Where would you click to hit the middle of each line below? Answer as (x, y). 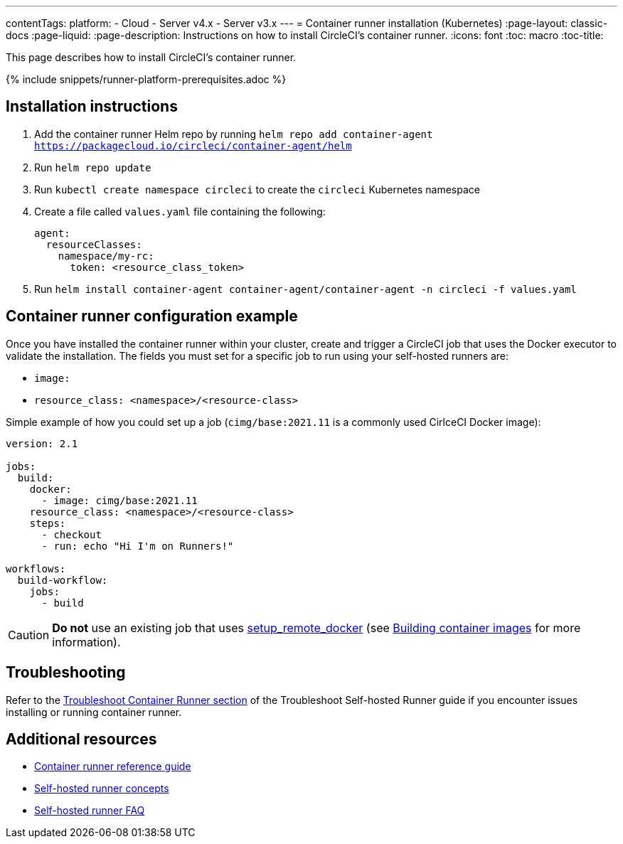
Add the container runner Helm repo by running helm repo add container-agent (234, 134)
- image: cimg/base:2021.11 (119, 500)
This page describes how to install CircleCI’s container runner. (151, 57)
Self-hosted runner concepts (102, 789)
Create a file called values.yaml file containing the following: (180, 211)
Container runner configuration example (152, 316)
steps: (48, 523)
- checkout (71, 534)
